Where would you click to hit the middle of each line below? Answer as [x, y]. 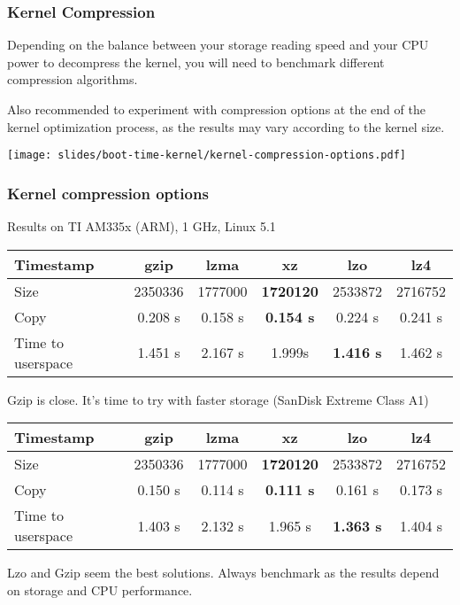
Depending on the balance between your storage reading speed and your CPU [218, 45]
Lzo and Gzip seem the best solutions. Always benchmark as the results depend [223, 573]
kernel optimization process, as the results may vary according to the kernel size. [226, 126]
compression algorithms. [73, 79]
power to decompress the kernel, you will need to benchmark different [196, 62]
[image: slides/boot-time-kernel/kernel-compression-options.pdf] [207, 155]
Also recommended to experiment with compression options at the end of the [216, 109]
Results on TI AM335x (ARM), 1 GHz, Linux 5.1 [142, 226]
